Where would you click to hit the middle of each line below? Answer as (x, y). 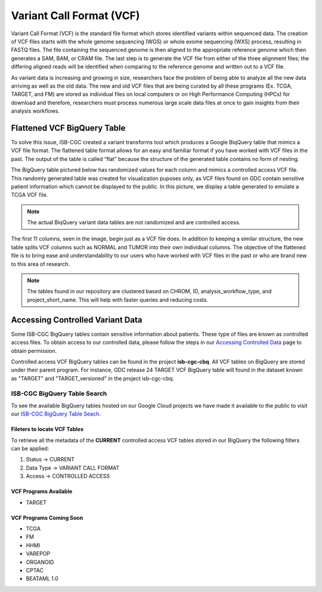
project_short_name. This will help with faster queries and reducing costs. (118, 300)
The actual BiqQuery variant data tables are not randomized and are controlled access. (134, 222)
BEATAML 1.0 (42, 579)
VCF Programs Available (42, 491)
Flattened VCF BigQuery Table (68, 128)
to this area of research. (40, 264)
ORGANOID (40, 562)
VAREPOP (38, 554)
